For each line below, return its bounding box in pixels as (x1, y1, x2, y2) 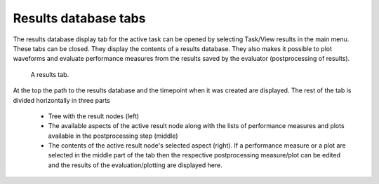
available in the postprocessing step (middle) (48, 132, 178, 140)
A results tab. (30, 70, 69, 78)
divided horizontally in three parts (13, 96, 110, 104)
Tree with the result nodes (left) (48, 112, 140, 120)
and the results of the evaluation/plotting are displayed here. (48, 161, 222, 169)
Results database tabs (13, 10, 146, 26)
